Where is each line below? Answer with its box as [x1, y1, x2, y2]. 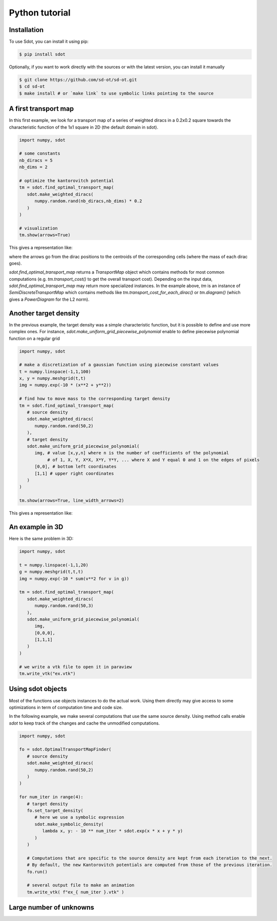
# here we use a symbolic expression [34, 815, 125, 820]
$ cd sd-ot [19, 84, 45, 89]
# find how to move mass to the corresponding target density [19, 396, 170, 402]
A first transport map [9, 105, 74, 113]
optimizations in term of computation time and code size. [9, 704, 123, 710]
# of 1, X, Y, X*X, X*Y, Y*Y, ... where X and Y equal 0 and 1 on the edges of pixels [47, 457, 260, 463]
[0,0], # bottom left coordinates [34, 464, 116, 469]
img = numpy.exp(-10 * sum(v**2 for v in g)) [19, 576, 130, 582]
